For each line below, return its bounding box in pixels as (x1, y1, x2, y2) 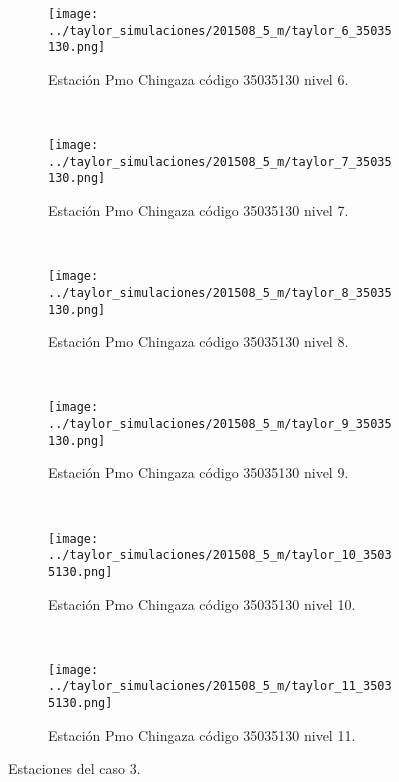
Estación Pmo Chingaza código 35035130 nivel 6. (48, 68, 349, 89)
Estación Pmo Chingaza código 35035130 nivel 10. (48, 593, 356, 614)
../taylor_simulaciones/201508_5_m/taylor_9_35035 (48, 417, 392, 432)
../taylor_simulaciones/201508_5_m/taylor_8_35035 (48, 285, 392, 300)
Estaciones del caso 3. (8, 758, 141, 779)
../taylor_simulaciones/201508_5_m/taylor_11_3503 (48, 679, 392, 694)
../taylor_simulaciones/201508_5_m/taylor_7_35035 (48, 154, 392, 169)
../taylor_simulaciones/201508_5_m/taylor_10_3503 (48, 548, 392, 563)
